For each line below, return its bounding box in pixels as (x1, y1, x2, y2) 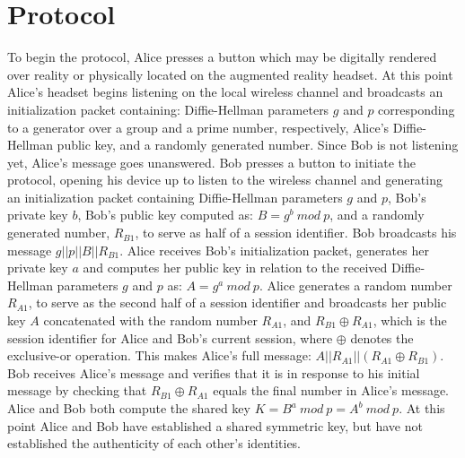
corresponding (378, 99, 455, 118)
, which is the (373, 311, 447, 330)
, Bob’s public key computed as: (77, 205, 253, 224)
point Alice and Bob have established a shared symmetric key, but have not (7, 416, 423, 435)
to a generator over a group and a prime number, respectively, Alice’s (7, 117, 390, 136)
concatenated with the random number (43, 311, 258, 330)
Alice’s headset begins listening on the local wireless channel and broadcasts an (7, 82, 443, 101)
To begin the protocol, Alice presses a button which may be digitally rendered (7, 48, 437, 66)
